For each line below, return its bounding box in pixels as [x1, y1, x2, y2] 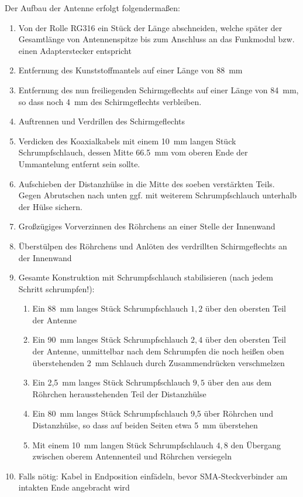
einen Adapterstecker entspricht [18, 44, 132, 56]
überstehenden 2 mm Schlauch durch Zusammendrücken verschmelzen [32, 356, 285, 368]
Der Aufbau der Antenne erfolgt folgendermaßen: [5, 2, 180, 13]
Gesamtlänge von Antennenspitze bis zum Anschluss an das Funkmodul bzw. [18, 33, 295, 45]
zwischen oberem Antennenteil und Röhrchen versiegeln [32, 450, 232, 462]
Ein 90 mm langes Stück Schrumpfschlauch [32, 333, 188, 346]
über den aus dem [207, 376, 272, 388]
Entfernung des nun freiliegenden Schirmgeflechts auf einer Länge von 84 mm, [18, 83, 299, 96]
